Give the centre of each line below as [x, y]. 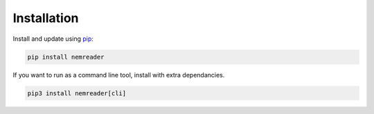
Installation [46, 18]
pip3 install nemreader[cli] [77, 93]
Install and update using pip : [53, 39]
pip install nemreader [66, 57]
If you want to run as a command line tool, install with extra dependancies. [119, 75]
